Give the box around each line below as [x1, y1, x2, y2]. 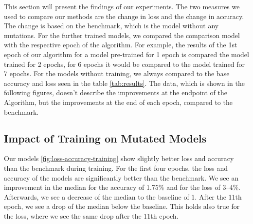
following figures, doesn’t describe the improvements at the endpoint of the [4, 87, 227, 98]
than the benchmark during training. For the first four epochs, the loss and [4, 163, 228, 173]
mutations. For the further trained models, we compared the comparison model [4, 30, 240, 40]
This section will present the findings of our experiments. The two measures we [4, 1, 240, 11]
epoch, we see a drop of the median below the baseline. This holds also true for [4, 201, 240, 211]
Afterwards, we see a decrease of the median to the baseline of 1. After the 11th [4, 191, 242, 202]
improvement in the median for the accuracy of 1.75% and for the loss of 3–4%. [4, 182, 241, 192]
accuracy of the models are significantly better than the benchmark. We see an [4, 172, 239, 183]
